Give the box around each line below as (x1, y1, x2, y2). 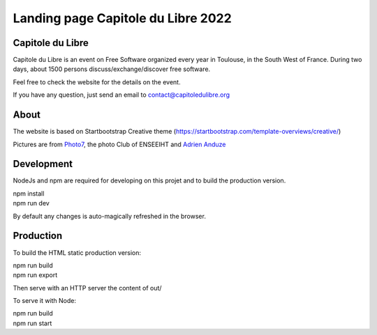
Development (13, 158, 73, 170)
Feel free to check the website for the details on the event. (13, 77, 181, 86)
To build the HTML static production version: (13, 248, 142, 257)
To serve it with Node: (13, 297, 77, 305)
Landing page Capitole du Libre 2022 (13, 10, 232, 26)
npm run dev (13, 199, 50, 208)
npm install (13, 189, 45, 198)
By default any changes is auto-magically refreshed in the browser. (13, 212, 206, 220)
